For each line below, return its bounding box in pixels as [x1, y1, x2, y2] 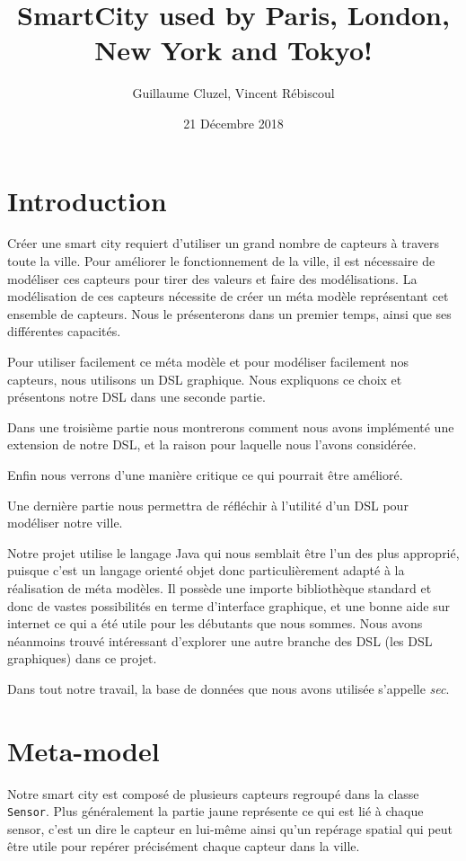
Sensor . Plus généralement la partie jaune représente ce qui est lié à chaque [7, 802, 424, 821]
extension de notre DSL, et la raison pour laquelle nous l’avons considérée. [7, 435, 417, 454]
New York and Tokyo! [94, 31, 373, 68]
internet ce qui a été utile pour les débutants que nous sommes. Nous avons [7, 614, 423, 633]
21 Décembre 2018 [183, 113, 284, 132]
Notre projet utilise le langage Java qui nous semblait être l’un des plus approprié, [7, 543, 460, 562]
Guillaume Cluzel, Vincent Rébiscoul [132, 84, 335, 102]
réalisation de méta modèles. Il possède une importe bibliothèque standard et [7, 578, 432, 597]
